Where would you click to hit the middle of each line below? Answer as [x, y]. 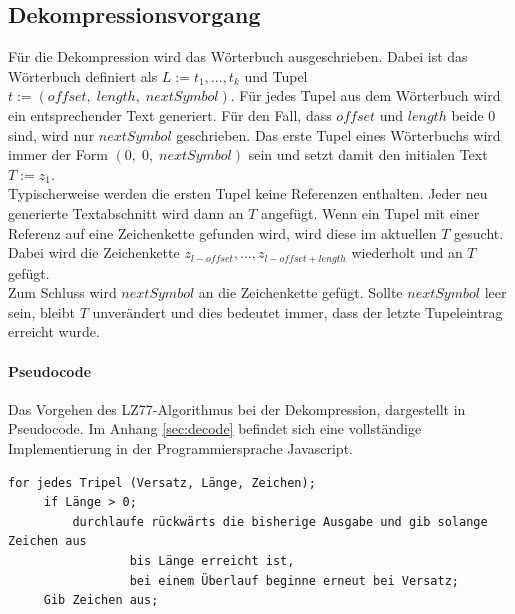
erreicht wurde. [54, 331]
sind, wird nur [51, 134]
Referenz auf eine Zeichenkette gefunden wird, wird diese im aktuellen [222, 232]
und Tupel [276, 75]
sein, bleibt [41, 311]
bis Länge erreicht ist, [212, 560]
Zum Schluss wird [62, 292]
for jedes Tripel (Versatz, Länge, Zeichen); [162, 482]
